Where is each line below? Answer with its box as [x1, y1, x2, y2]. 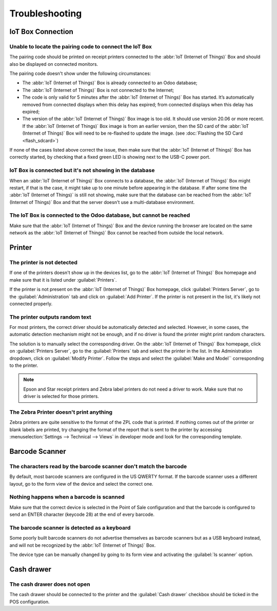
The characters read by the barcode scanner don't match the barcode [9, 462, 187, 470]
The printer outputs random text [9, 313, 92, 321]
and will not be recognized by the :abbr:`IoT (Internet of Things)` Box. [9, 542, 156, 548]
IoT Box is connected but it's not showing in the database [9, 167, 155, 174]
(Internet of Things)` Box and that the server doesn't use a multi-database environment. [9, 199, 195, 205]
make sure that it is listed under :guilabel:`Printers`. [9, 276, 117, 283]
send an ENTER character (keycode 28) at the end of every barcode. [9, 511, 155, 517]
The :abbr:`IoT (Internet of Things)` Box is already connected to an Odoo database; [22, 80, 197, 86]
